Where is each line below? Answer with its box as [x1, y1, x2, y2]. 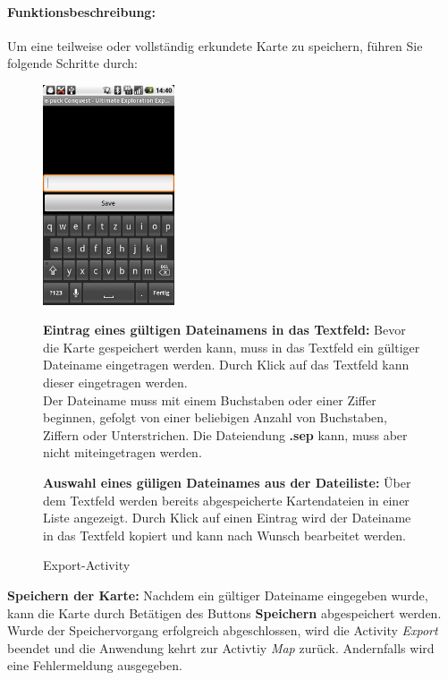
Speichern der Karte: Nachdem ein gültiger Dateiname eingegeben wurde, [7, 585, 428, 604]
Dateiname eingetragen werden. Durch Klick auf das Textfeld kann [43, 355, 410, 374]
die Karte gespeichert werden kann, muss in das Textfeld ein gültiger [43, 337, 420, 356]
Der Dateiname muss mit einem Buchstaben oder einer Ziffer [43, 390, 376, 409]
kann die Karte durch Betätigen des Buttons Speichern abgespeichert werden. [7, 603, 442, 622]
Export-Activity [43, 556, 131, 574]
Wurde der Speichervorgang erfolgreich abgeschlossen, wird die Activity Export [7, 621, 438, 640]
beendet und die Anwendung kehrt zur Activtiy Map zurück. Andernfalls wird [7, 638, 435, 657]
